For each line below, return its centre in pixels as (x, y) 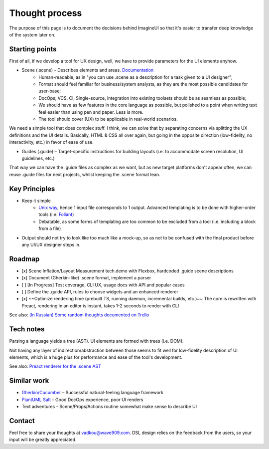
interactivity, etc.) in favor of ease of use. (52, 142)
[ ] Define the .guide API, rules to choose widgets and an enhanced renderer (100, 292)
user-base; (50, 91)
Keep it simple (36, 201)
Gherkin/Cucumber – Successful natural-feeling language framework (93, 393)
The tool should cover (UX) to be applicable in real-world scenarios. (108, 119)
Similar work (29, 381)
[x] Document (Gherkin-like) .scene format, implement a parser (86, 278)
